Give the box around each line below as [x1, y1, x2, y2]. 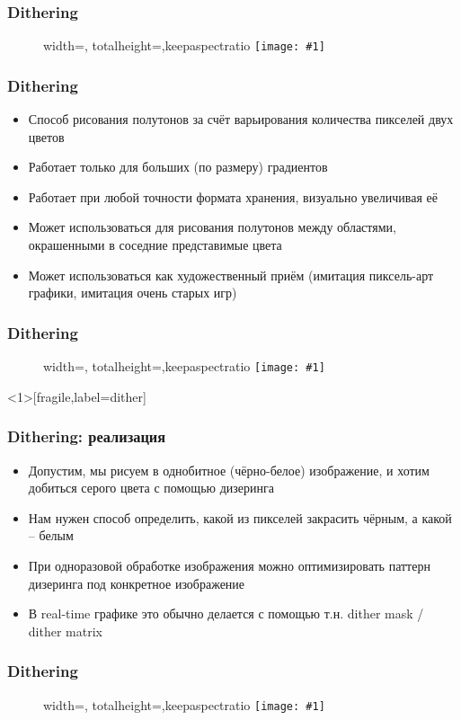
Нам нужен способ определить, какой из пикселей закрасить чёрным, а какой [28, 508, 452, 527]
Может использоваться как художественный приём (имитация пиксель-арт [28, 265, 434, 284]
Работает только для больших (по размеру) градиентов [28, 157, 328, 176]
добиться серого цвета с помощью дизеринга [28, 478, 274, 497]
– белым [28, 526, 74, 545]
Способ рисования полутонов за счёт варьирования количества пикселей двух [28, 110, 454, 129]
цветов [28, 127, 65, 146]
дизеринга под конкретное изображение [28, 573, 245, 592]
